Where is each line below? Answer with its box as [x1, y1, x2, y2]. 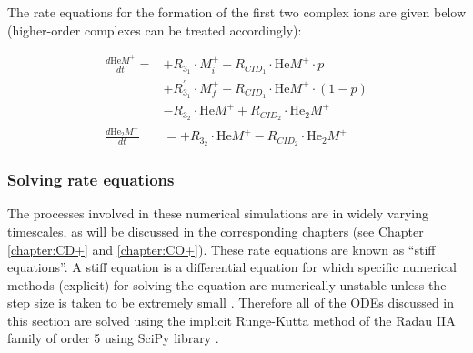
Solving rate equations [7, 168, 175, 191]
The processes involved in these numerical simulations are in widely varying [7, 204, 428, 223]
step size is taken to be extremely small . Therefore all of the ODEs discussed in [7, 293, 455, 312]
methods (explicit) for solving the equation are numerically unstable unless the [7, 275, 447, 294]
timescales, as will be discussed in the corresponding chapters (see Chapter [7, 221, 424, 240]
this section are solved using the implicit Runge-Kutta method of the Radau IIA [7, 310, 456, 329]
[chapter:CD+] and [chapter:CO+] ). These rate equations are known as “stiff [7, 239, 436, 258]
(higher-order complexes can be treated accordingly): [7, 20, 302, 39]
